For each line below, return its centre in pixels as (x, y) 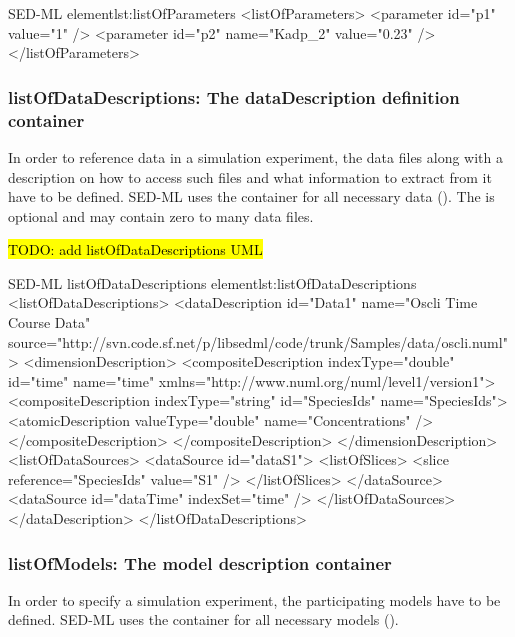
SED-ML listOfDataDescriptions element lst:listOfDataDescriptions (212, 282)
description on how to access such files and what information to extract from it (250, 176)
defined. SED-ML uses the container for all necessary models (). (203, 619)
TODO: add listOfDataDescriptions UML (135, 249)
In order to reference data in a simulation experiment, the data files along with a (256, 156)
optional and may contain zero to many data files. (161, 215)
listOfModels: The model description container (200, 562)
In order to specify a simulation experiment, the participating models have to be (254, 599)
